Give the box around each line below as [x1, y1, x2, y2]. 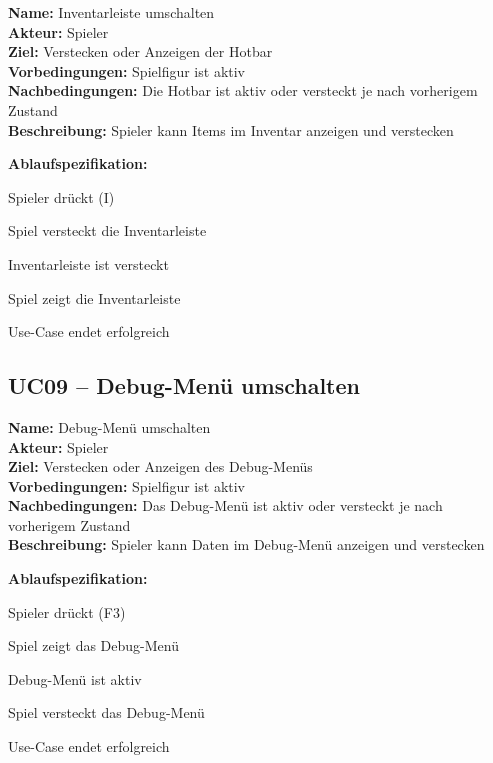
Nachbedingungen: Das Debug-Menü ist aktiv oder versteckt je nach [8, 495, 443, 516]
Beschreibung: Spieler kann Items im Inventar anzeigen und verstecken [8, 119, 454, 140]
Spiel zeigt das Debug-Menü [8, 635, 179, 656]
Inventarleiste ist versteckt [8, 253, 169, 274]
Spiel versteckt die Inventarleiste [8, 220, 207, 241]
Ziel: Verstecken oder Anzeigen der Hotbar [8, 41, 273, 62]
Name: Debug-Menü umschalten [8, 416, 211, 437]
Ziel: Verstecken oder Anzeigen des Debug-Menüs [8, 456, 313, 477]
